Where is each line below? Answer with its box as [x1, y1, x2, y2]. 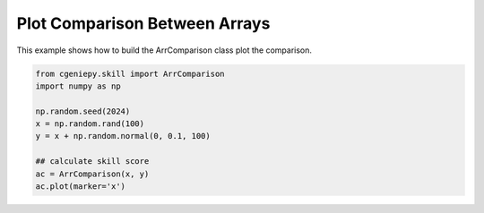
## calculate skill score [35, 157, 150, 166]
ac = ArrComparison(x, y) [35, 168, 150, 179]
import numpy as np [35, 81, 121, 91]
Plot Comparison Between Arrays [16, 13, 271, 33]
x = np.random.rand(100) [35, 119, 145, 129]
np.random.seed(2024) [35, 106, 131, 116]
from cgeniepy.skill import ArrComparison [35, 68, 225, 79]
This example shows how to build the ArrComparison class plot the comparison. [16, 45, 313, 55]
